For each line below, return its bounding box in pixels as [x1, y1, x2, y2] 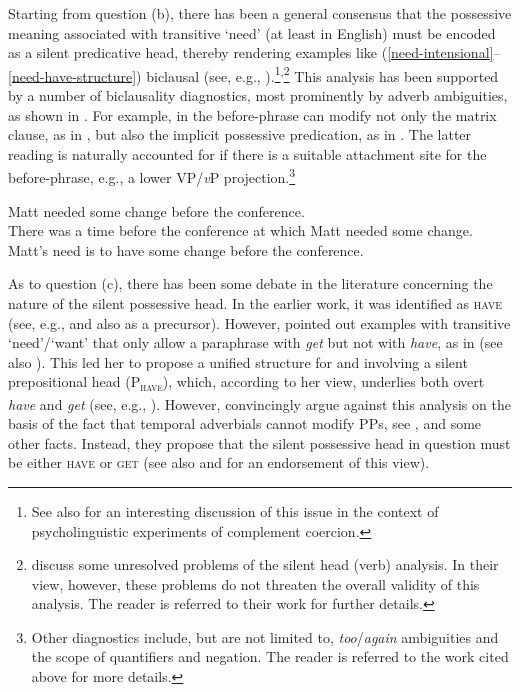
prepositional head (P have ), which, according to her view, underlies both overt [8, 371, 485, 395]
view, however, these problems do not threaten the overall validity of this [31, 573, 480, 594]
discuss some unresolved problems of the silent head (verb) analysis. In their [31, 554, 499, 575]
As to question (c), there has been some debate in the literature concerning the [8, 273, 493, 294]
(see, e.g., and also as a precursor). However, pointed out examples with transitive [8, 312, 511, 333]
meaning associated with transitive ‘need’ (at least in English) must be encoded [8, 22, 496, 43]
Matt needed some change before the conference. [8, 200, 305, 221]
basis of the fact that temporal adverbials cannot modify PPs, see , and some [8, 413, 482, 434]
